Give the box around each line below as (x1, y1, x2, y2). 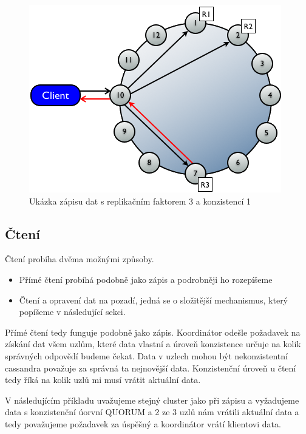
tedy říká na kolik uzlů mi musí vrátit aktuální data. (5, 373, 201, 386)
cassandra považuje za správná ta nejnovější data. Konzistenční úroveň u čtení (5, 361, 296, 374)
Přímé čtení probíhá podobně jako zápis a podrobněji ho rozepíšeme (19, 273, 273, 285)
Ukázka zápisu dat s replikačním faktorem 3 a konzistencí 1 (29, 194, 251, 207)
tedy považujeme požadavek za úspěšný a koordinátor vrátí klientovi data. (5, 417, 281, 430)
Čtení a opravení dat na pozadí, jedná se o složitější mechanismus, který (19, 293, 288, 306)
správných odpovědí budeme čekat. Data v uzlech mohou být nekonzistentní (5, 349, 288, 362)
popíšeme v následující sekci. (19, 305, 126, 318)
